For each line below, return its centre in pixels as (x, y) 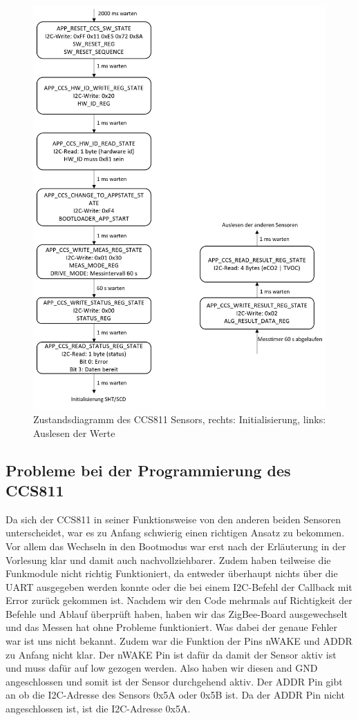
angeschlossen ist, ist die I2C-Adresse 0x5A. (98, 709)
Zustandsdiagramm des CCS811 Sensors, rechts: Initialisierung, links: (180, 419)
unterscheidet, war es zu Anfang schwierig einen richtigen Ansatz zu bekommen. (175, 533)
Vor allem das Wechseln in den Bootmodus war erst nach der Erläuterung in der (176, 546)
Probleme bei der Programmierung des (148, 470)
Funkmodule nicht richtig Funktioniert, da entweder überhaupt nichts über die (172, 573)
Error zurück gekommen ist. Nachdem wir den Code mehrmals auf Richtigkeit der (179, 600)
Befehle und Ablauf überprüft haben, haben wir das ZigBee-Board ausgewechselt (177, 613)
